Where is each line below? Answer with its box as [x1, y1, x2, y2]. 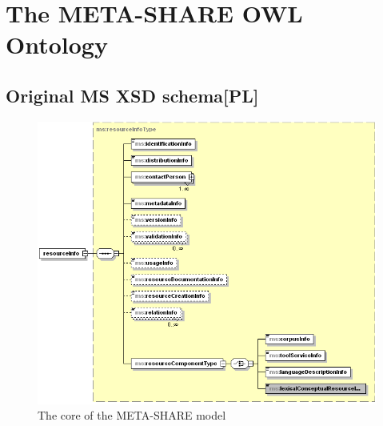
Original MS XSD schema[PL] [6, 82, 259, 107]
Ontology [6, 28, 108, 61]
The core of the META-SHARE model [38, 407, 226, 424]
